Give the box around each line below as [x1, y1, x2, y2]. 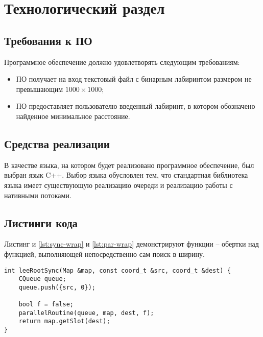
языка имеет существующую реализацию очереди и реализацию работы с [4, 179, 233, 190]
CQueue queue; [18, 275, 66, 283]
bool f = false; [18, 301, 74, 308]
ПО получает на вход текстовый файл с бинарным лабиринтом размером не [16, 74, 252, 84]
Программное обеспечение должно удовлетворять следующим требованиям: [4, 56, 240, 67]
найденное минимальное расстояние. [16, 110, 130, 121]
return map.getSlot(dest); [18, 318, 110, 325]
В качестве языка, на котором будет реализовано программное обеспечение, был [4, 159, 254, 170]
